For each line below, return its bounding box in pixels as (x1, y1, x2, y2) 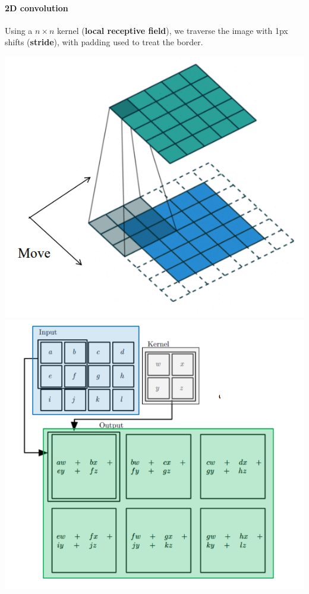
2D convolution (5, 1, 68, 14)
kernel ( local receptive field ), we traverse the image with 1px (57, 24, 288, 36)
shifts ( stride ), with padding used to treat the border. (5, 36, 203, 48)
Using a (5, 24, 33, 36)
